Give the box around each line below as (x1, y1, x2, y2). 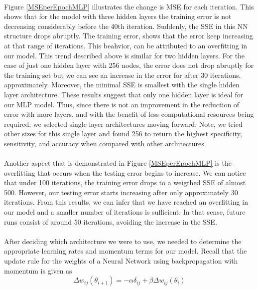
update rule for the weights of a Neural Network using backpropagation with (4, 256, 238, 266)
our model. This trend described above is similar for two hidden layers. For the (4, 50, 245, 60)
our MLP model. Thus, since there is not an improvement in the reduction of (4, 99, 240, 109)
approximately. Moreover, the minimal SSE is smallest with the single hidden (4, 79, 240, 90)
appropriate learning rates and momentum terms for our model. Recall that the (4, 246, 247, 256)
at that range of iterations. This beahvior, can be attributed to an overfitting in (4, 40, 248, 50)
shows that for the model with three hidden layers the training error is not (4, 11, 232, 21)
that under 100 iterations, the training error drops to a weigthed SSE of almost (4, 177, 246, 188)
